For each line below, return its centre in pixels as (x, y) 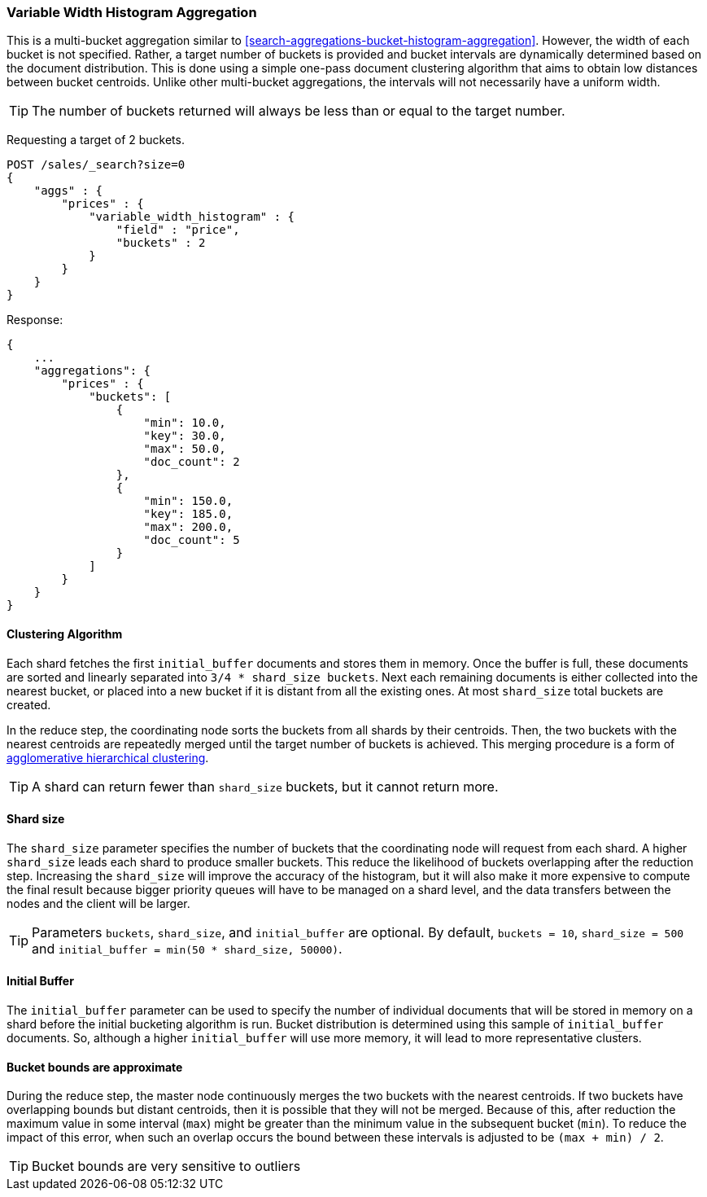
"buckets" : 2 (161, 243)
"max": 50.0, (185, 449)
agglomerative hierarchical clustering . (108, 757)
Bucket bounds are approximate (95, 1067)
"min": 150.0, (188, 501)
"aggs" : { (68, 191)
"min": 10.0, (185, 423)
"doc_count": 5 (192, 540)
